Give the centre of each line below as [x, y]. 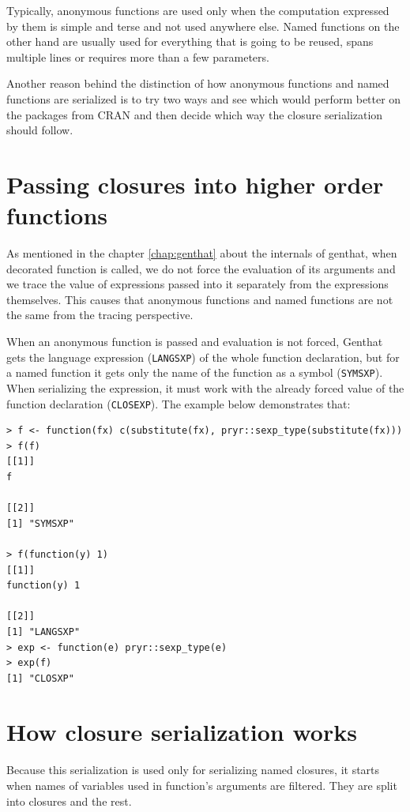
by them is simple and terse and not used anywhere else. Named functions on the [203, 26]
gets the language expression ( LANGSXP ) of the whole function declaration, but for [203, 357]
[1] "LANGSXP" [43, 632]
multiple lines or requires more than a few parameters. [138, 56]
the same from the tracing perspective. [100, 315]
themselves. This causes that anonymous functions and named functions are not [200, 299]
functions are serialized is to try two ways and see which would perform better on [204, 98]
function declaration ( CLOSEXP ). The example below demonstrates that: [179, 403]
